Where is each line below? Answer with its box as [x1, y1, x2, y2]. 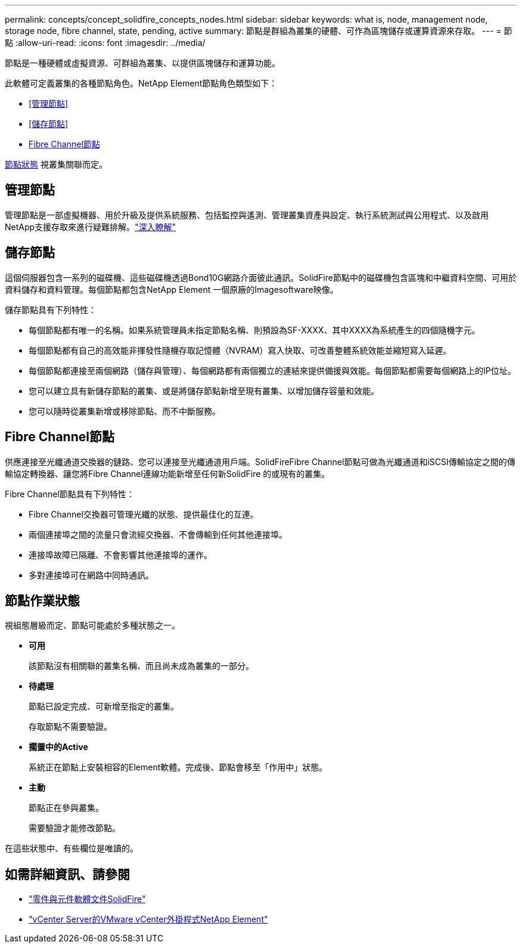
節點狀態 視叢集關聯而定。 [5, 159, 107, 169]
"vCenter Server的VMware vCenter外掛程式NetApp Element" [29, 914, 268, 925]
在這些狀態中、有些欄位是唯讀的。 [5, 843, 138, 854]
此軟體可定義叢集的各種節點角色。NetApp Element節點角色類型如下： [5, 78, 278, 88]
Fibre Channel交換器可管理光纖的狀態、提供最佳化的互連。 [29, 509, 259, 519]
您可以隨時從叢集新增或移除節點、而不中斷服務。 [29, 405, 220, 416]
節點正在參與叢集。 [29, 803, 104, 813]
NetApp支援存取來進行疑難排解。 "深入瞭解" [5, 221, 176, 232]
